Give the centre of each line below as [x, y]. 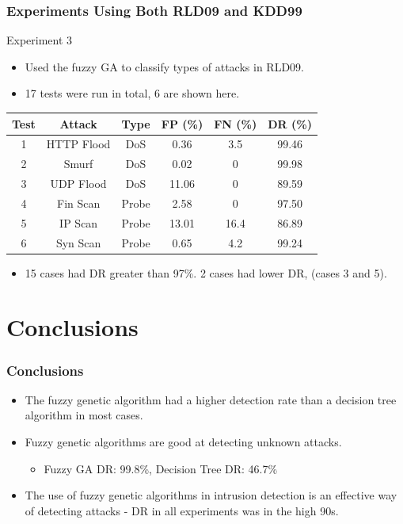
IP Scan [79, 222]
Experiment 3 [40, 40]
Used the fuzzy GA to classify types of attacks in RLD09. [164, 66]
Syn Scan [78, 242]
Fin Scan [78, 203]
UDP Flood [78, 184]
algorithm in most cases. [84, 415]
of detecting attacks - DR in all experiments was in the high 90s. [182, 510]
